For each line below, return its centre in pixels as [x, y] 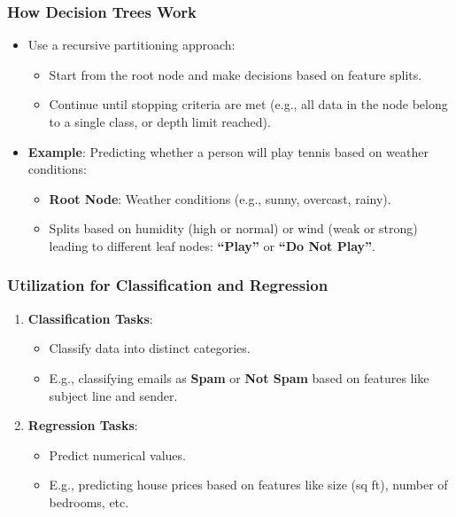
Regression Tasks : [83, 425]
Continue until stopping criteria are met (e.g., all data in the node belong [248, 104]
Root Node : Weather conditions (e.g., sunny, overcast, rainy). [220, 198]
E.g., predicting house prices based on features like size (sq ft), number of [248, 485]
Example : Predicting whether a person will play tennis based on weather [228, 151]
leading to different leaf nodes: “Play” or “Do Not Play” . [212, 245]
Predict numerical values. [117, 454]
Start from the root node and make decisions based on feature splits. [236, 74]
